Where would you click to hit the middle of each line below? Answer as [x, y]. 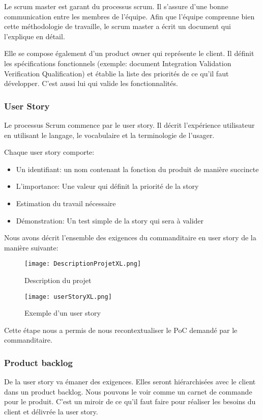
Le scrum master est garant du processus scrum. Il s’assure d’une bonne [116, 6]
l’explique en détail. [35, 36]
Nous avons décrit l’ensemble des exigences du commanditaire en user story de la [130, 237]
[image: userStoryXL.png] [68, 297]
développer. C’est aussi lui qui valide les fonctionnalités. [91, 83]
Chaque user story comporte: [49, 152]
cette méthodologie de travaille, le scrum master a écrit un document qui [118, 26]
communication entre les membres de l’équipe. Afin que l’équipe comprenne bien [129, 16]
